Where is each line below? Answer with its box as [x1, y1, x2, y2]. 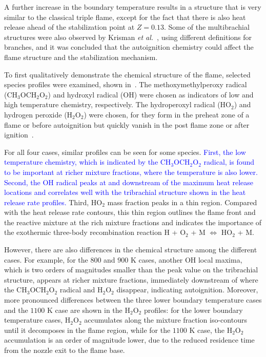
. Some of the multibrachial [163, 22, 250, 32]
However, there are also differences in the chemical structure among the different [4, 244, 257, 255]
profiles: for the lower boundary [144, 304, 243, 315]
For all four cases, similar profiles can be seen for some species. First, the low [4, 146, 246, 157]
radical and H [59, 284, 103, 295]
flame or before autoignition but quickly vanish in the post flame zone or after [4, 119, 250, 130]
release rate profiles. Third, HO [4, 196, 103, 207]
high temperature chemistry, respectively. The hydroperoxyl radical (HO [4, 99, 232, 110]
